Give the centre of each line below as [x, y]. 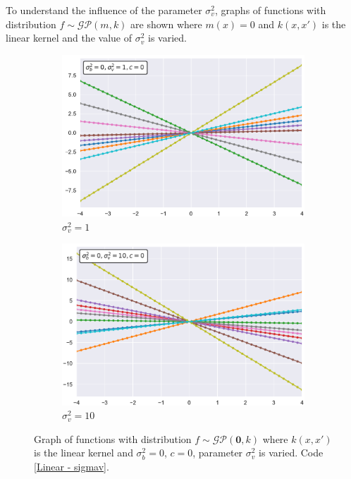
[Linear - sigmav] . [72, 466]
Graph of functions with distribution [113, 438]
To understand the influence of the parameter [104, 10]
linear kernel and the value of [69, 38]
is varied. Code [291, 453]
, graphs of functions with [271, 10]
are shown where [166, 24]
